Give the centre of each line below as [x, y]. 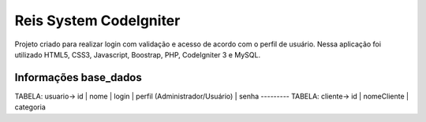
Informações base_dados [78, 78]
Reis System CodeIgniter [97, 20]
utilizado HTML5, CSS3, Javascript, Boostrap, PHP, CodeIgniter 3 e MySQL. [137, 54]
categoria [30, 107]
